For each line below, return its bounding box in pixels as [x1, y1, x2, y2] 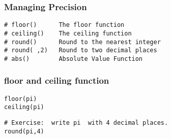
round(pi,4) [4, 127, 44, 135]
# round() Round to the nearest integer [4, 38, 161, 46]
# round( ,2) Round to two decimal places [4, 47, 157, 54]
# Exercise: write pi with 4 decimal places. [4, 119, 168, 127]
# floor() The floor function [4, 21, 125, 29]
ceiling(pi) [4, 103, 44, 111]
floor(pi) [4, 95, 37, 102]
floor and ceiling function [4, 74, 109, 87]
